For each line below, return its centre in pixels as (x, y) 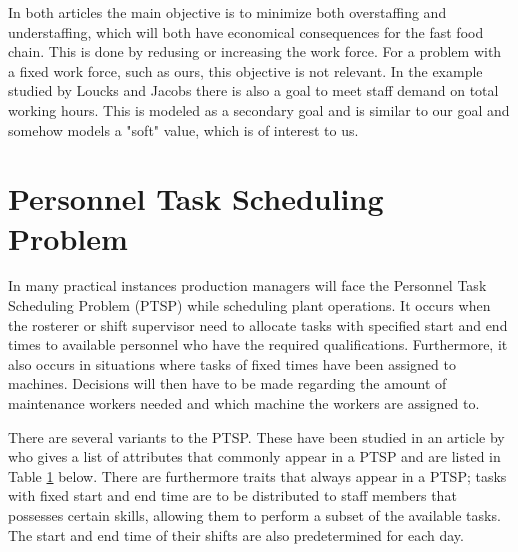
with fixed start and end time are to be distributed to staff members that (232, 495)
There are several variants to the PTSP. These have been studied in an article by (256, 436)
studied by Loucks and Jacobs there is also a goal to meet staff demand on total (253, 90)
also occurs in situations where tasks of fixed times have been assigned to (232, 363)
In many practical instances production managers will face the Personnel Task (247, 285)
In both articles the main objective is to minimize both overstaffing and (227, 12)
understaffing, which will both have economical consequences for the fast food (246, 31)
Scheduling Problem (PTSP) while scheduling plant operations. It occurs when (249, 305)
